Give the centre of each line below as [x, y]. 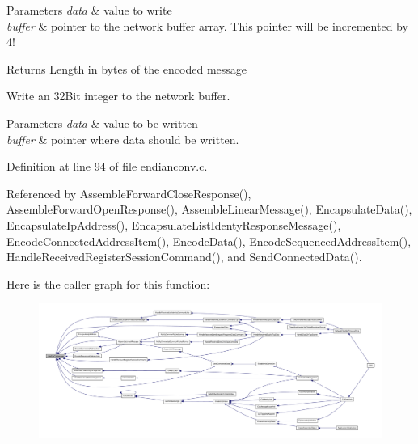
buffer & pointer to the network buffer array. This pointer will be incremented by [207, 25]
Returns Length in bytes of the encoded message [127, 68]
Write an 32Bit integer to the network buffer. [118, 96]
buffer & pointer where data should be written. [123, 139]
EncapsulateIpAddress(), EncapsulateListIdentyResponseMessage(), [174, 224]
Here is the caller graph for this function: [108, 283]
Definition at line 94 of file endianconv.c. [107, 166]
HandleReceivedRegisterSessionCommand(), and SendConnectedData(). [184, 257]
